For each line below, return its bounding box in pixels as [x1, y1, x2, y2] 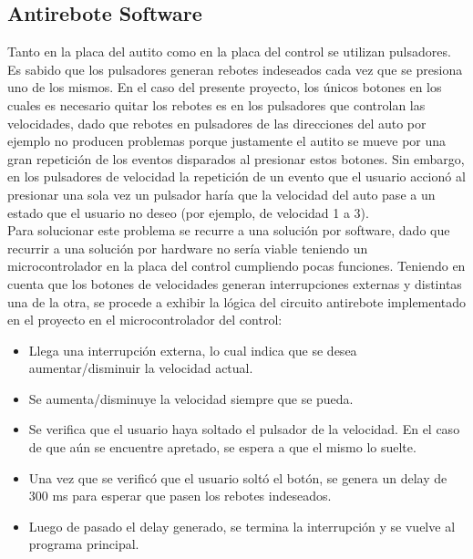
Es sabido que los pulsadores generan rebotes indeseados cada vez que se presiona [7, 59, 463, 78]
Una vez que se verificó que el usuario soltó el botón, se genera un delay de [28, 468, 447, 487]
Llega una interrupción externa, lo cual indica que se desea [28, 340, 357, 359]
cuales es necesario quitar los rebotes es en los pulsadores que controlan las [7, 95, 426, 114]
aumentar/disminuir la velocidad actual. [28, 358, 253, 378]
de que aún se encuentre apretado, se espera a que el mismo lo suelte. [28, 438, 416, 457]
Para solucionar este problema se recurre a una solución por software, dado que [7, 221, 450, 240]
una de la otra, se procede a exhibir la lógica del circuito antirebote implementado [7, 292, 467, 311]
